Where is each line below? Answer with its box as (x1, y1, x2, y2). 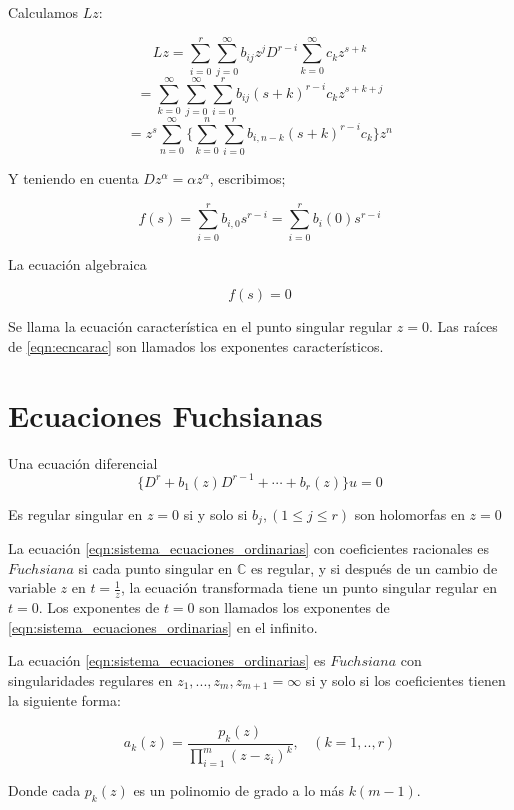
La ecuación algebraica (8, 253, 147, 274)
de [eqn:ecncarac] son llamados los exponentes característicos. (8, 335, 384, 356)
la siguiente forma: (8, 690, 121, 711)
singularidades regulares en (8, 669, 173, 690)
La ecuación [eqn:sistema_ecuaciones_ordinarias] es (8, 650, 326, 671)
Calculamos (8, 2, 79, 22)
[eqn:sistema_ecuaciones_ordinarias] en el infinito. (8, 616, 318, 637)
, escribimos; (209, 167, 286, 188)
